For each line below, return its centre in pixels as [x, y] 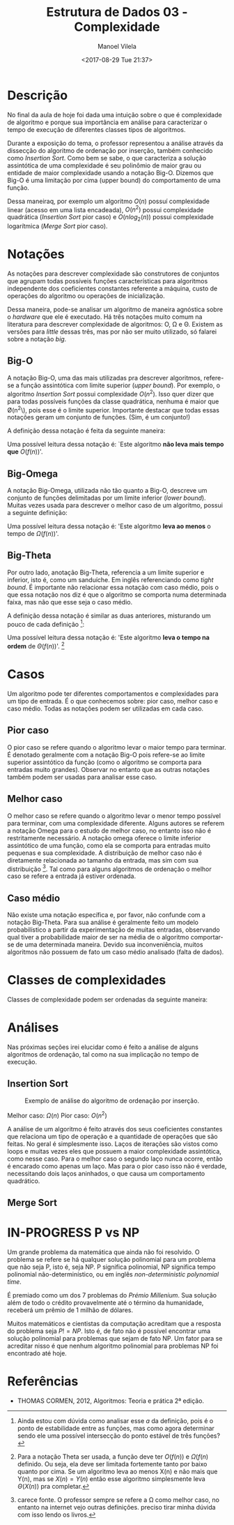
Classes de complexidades [87, 980]
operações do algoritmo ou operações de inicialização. [86, 296]
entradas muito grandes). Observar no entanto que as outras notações [109, 769]
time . [15, 1281]
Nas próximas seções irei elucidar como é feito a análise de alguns [103, 1047]
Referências [43, 1382]
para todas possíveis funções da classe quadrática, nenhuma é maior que [113, 401]
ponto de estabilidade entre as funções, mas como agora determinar [116, 1428]
